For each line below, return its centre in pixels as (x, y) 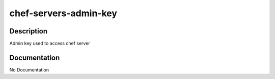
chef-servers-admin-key (63, 13)
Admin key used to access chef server (50, 44)
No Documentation (29, 70)
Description (29, 31)
